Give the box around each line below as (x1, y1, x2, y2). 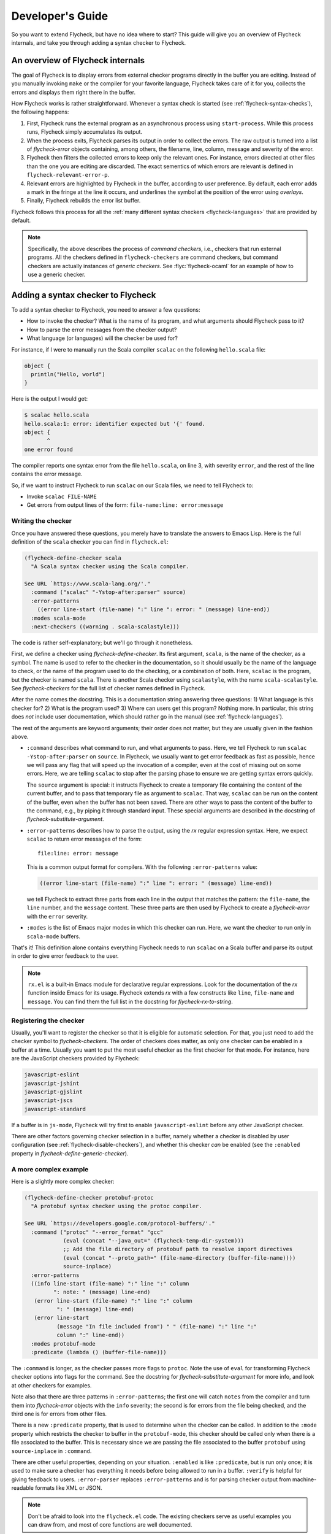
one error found (24, 445, 74, 453)
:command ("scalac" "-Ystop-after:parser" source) (31, 589, 186, 596)
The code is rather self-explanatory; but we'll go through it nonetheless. (11, 639, 193, 646)
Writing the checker (11, 517, 72, 525)
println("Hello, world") (31, 371, 105, 377)
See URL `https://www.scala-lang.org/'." (24, 580, 151, 587)
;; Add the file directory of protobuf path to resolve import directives (63, 1246, 293, 1253)
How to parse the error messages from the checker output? (26, 326, 177, 333)
